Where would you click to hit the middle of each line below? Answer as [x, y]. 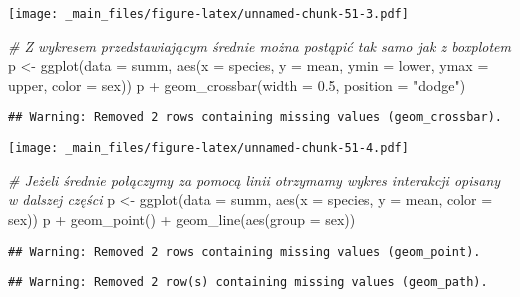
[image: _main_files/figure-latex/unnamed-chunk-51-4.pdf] [208, 148]
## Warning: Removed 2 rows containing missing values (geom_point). [244, 251]
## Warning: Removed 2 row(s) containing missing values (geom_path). [248, 282]
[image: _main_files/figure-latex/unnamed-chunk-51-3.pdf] [208, 14]
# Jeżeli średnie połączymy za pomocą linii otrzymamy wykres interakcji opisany [254, 179]
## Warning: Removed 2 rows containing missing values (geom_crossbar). [255, 117]
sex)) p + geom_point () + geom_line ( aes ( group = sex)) [182, 218]
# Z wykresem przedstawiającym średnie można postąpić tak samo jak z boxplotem [259, 45]
